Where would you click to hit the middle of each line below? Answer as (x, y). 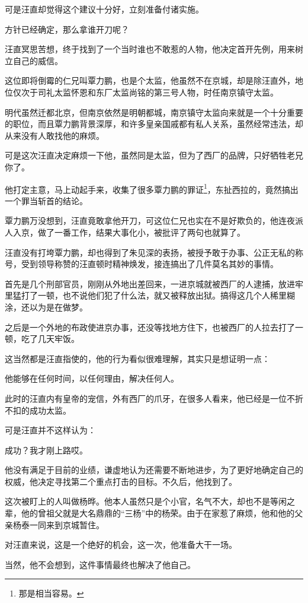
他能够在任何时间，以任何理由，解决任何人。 (92, 378)
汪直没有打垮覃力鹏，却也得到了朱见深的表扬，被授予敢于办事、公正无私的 (150, 252)
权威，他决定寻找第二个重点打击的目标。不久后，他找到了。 (121, 481)
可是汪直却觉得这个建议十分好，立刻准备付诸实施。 (104, 9)
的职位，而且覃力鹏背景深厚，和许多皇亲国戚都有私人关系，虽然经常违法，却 (154, 124)
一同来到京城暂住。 (67, 524)
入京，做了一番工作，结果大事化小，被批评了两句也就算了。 (129, 232)
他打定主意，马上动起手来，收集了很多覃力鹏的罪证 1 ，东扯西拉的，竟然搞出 (152, 188)
